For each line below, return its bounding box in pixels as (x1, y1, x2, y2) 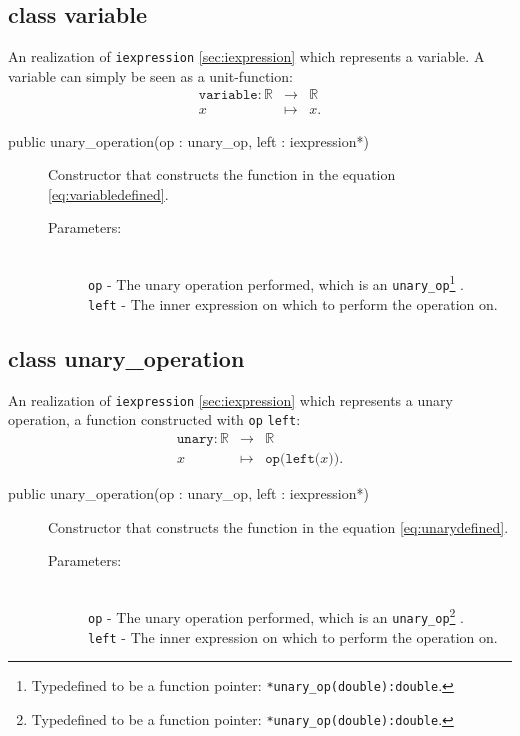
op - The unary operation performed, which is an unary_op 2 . (88, 604, 464, 628)
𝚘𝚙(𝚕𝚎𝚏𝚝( (265, 452, 321, 467)
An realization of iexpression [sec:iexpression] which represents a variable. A (8, 46, 485, 67)
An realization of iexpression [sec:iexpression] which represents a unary (8, 389, 453, 410)
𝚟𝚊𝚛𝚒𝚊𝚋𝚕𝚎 (198, 88, 258, 103)
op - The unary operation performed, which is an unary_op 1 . (88, 271, 464, 295)
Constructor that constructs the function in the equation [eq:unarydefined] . (48, 516, 509, 537)
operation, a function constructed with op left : (8, 409, 301, 430)
